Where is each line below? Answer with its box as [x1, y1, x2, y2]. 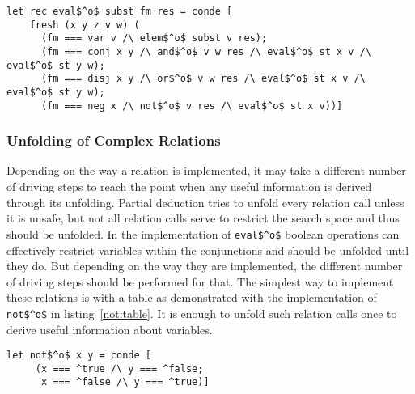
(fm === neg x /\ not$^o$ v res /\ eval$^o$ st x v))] [40, 100, 343, 112]
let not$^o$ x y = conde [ [6, 350, 151, 362]
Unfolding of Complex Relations [6, 130, 221, 150]
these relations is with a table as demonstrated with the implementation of [6, 289, 377, 306]
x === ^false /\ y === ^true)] [40, 376, 210, 388]
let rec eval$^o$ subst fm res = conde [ [6, 6, 233, 17]
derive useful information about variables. [6, 320, 213, 337]
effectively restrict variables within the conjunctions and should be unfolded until [6, 241, 409, 258]
